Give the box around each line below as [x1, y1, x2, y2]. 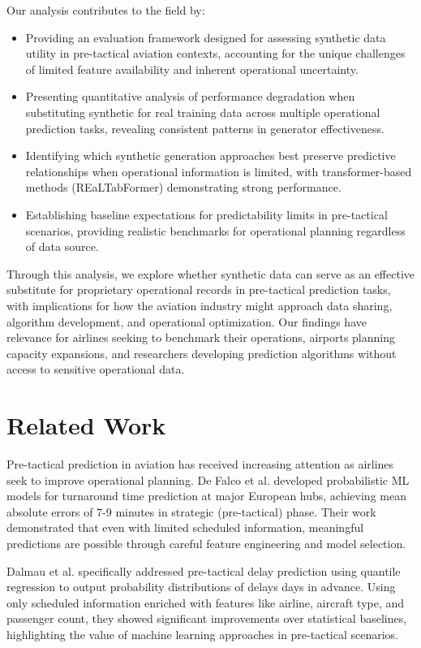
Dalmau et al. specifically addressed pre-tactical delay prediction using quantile [6, 562, 401, 579]
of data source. [25, 238, 99, 255]
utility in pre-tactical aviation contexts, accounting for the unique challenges [25, 45, 406, 62]
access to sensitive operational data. [6, 361, 185, 378]
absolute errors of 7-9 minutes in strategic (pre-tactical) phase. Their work [6, 503, 376, 520]
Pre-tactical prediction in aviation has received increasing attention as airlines [6, 456, 394, 472]
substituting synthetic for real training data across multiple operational [25, 103, 380, 120]
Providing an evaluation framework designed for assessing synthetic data [25, 28, 386, 45]
